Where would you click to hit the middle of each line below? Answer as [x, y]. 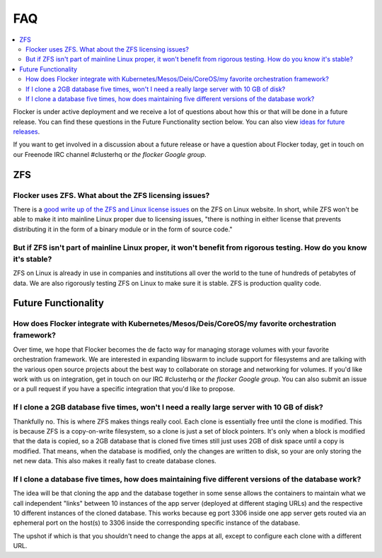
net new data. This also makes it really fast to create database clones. [115, 461]
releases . [27, 132]
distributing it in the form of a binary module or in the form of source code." [123, 229]
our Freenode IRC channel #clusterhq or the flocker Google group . [110, 154]
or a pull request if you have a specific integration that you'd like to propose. [124, 389]
